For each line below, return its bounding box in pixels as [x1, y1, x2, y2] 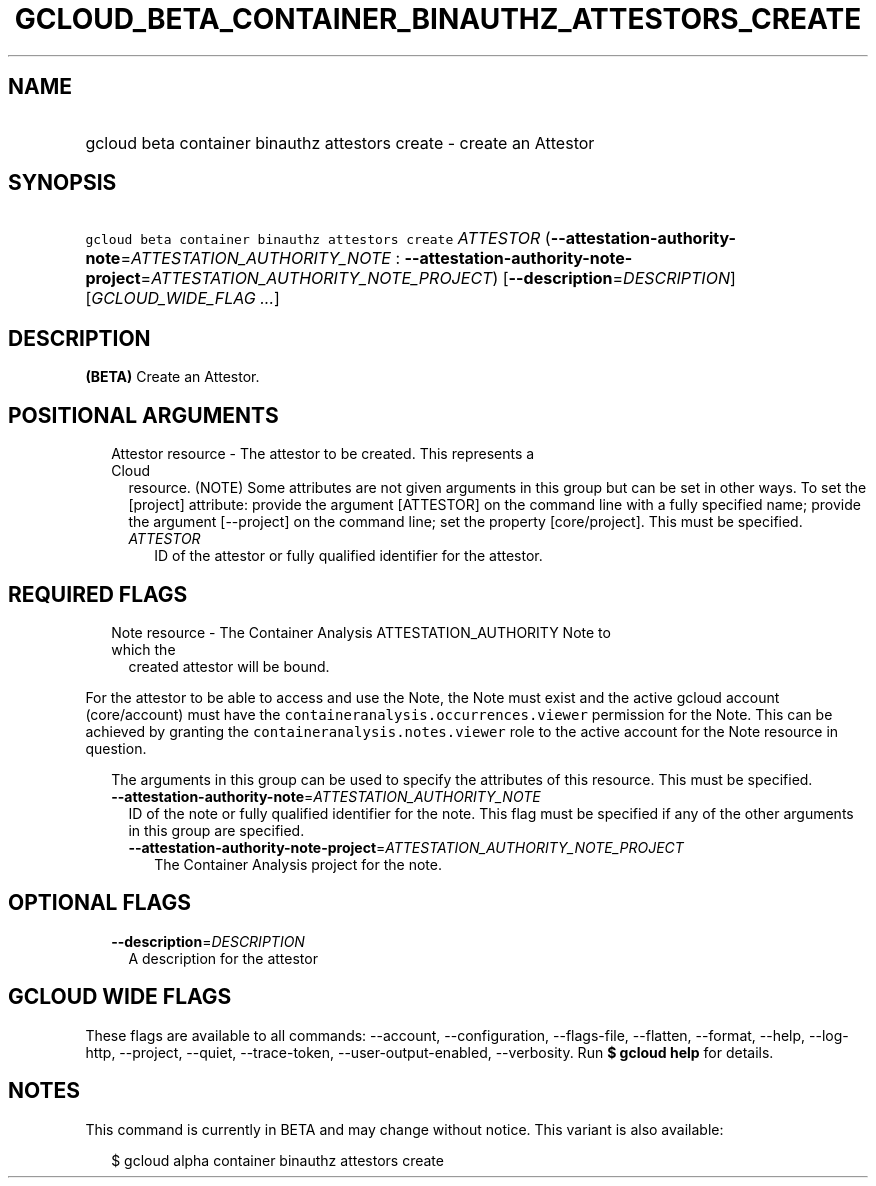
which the [111, 640, 176, 658]
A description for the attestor [128, 949, 318, 967]
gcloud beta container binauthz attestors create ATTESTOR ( [85, 228, 551, 249]
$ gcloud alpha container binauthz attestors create [111, 1151, 444, 1169]
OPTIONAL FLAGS [8, 890, 191, 916]
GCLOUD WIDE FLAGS [8, 984, 232, 1010]
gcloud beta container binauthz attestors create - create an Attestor [85, 132, 595, 153]
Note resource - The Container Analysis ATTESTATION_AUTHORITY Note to [111, 623, 611, 641]
